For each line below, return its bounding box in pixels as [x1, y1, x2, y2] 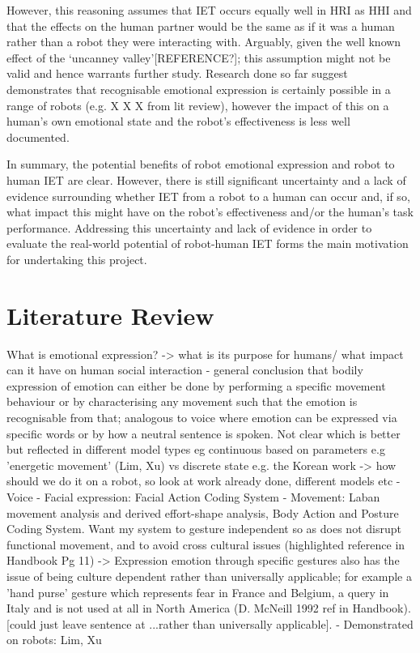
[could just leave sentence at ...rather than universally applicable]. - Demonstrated [6, 615, 414, 632]
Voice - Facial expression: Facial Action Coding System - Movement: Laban [6, 488, 380, 505]
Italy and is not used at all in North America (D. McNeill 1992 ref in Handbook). [6, 600, 411, 617]
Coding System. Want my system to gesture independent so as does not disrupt [6, 520, 401, 537]
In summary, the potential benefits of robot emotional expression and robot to [6, 156, 395, 173]
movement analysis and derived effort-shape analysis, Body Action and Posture [6, 504, 399, 521]
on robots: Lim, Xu [6, 631, 102, 648]
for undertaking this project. [6, 250, 147, 267]
